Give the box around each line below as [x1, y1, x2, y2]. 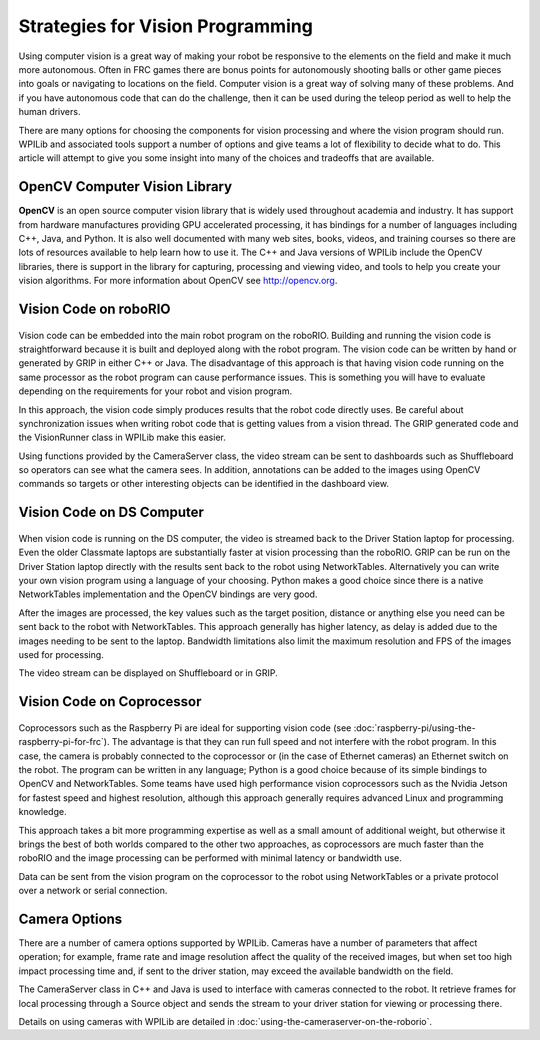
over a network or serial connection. [18, 885, 168, 897]
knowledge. [18, 806, 67, 818]
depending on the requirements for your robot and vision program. [18, 385, 293, 397]
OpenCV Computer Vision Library [18, 178, 233, 195]
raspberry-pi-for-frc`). [18, 736, 110, 748]
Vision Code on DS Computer [18, 504, 205, 521]
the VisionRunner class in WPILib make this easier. [18, 431, 227, 444]
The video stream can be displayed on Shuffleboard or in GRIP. [18, 667, 279, 679]
